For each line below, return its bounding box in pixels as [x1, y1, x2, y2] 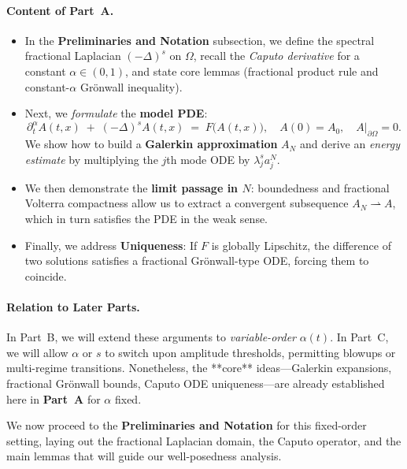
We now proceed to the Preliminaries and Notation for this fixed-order [6, 417, 367, 434]
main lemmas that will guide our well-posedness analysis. [6, 448, 282, 464]
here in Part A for [6, 390, 101, 407]
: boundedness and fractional [250, 179, 390, 195]
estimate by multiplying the [24, 151, 158, 167]
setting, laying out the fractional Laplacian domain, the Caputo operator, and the [6, 432, 401, 449]
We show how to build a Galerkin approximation [24, 136, 278, 152]
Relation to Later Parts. [6, 298, 140, 315]
